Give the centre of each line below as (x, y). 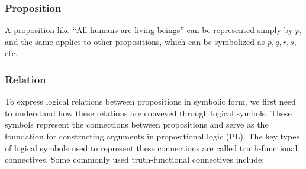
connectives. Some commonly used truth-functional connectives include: (135, 159)
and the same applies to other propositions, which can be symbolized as (135, 41)
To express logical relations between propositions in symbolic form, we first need (150, 101)
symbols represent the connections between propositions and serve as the (137, 124)
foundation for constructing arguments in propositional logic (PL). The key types (152, 136)
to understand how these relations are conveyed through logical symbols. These (148, 113)
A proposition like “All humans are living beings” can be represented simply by (149, 30)
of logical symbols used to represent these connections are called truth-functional (151, 147)
